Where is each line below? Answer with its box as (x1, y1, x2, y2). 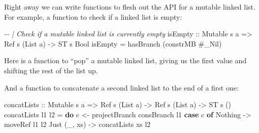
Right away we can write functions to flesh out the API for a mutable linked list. (4, 2, 255, 12)
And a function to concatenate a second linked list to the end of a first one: (4, 82, 239, 93)
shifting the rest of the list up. (4, 65, 98, 75)
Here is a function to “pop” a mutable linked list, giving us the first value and (4, 55, 247, 66)
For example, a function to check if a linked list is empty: (4, 11, 182, 22)
